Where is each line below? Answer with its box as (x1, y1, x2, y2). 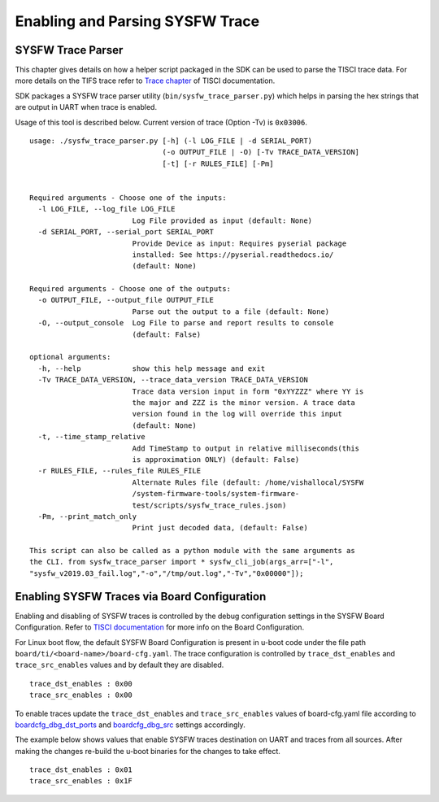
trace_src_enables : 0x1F (29, 777, 133, 786)
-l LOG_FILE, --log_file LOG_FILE (37, 204, 176, 214)
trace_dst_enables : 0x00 (29, 679, 133, 688)
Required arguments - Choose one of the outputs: (29, 285, 232, 294)
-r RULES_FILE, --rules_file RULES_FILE (37, 466, 202, 476)
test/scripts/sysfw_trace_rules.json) (132, 500, 287, 510)
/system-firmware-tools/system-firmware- (132, 489, 300, 499)
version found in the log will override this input (132, 409, 343, 419)
